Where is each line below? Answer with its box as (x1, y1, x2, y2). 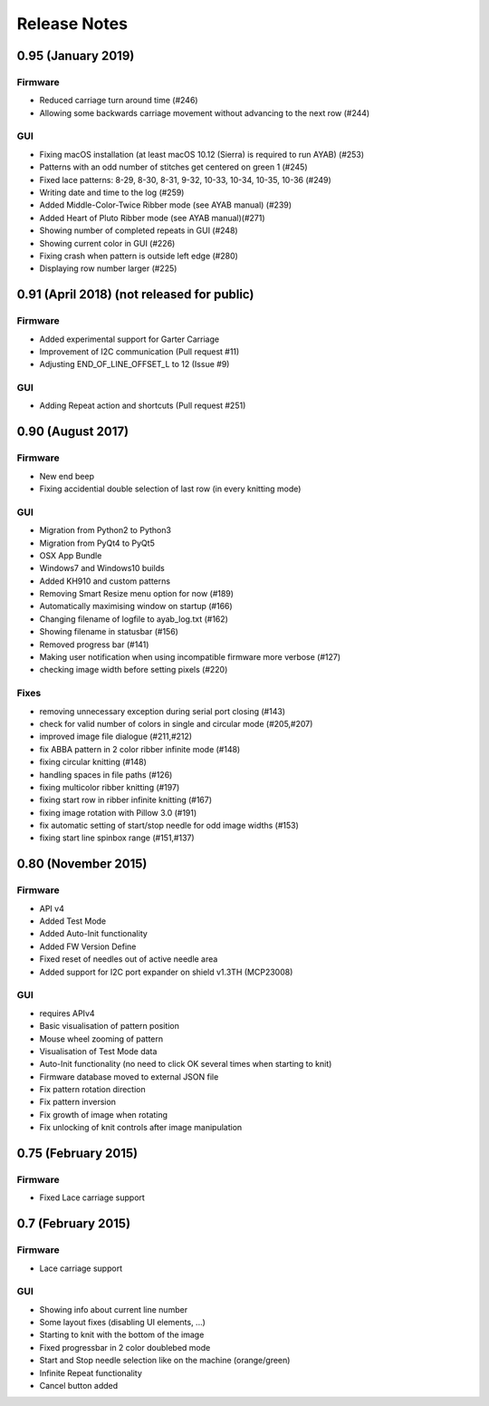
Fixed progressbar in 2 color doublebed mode (39, 1342, 211, 1353)
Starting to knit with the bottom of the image (39, 1329, 205, 1341)
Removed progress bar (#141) (39, 639, 149, 650)
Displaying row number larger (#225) (39, 263, 177, 274)
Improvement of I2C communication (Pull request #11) (39, 345, 240, 357)
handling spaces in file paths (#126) (39, 769, 173, 780)
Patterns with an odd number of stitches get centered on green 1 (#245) (39, 161, 308, 172)
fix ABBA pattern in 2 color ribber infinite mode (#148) (39, 743, 241, 754)
